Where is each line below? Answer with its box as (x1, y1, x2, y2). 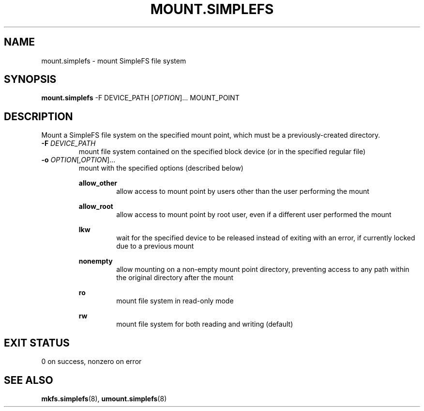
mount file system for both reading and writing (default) (116, 320, 293, 329)
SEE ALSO (4, 374, 53, 386)
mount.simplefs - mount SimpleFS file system (41, 56, 186, 65)
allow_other (78, 179, 117, 188)
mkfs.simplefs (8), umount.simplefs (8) (41, 394, 167, 403)
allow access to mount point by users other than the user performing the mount (116, 187, 369, 196)
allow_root (78, 202, 113, 211)
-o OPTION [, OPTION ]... (41, 156, 116, 164)
